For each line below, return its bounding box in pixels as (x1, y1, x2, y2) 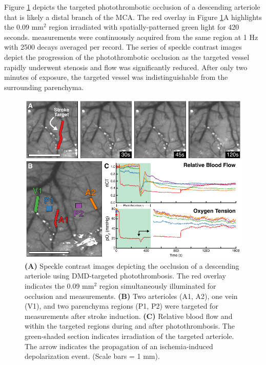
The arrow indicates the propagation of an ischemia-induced (25, 340, 213, 351)
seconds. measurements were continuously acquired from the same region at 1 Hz (4, 31, 258, 42)
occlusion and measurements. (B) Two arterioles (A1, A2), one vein (25, 290, 238, 301)
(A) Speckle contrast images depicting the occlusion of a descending (25, 260, 239, 271)
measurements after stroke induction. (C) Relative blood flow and (25, 310, 233, 321)
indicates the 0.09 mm (25, 281, 94, 291)
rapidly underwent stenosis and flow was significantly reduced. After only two (4, 61, 248, 72)
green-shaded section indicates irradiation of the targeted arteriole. (25, 331, 234, 341)
